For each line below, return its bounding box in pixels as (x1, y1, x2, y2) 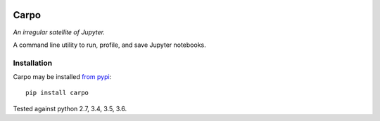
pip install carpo (25, 89, 89, 97)
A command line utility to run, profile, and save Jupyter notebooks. (13, 41, 207, 49)
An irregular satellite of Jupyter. (13, 28, 106, 36)
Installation (13, 58, 53, 68)
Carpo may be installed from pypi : (13, 73, 112, 81)
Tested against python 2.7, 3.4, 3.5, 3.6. (13, 104, 127, 113)
